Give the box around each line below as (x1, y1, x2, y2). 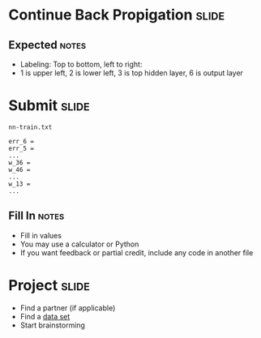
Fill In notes (8, 209, 65, 223)
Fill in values (19, 230, 62, 240)
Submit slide (8, 96, 91, 115)
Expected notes (8, 38, 87, 52)
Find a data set (19, 311, 71, 321)
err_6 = (8, 137, 35, 145)
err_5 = (8, 144, 35, 152)
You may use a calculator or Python (19, 239, 139, 249)
